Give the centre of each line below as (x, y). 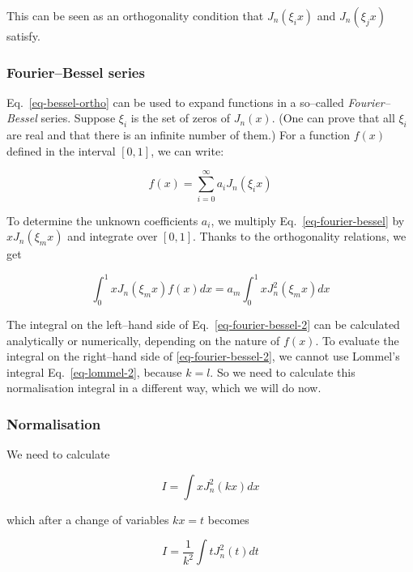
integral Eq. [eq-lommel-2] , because (94, 371)
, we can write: (187, 150)
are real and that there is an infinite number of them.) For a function (179, 135)
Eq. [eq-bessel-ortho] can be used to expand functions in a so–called (175, 102)
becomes (228, 519)
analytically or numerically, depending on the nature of (143, 340)
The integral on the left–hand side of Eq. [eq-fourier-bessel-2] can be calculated (203, 324)
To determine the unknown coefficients (102, 220)
